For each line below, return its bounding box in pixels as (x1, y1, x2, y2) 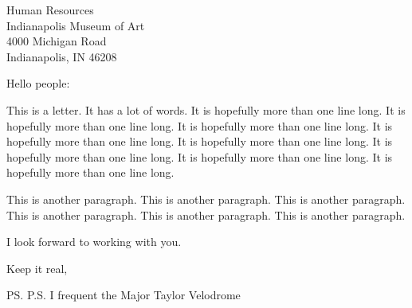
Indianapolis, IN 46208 (6, 48, 117, 64)
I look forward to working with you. (6, 233, 182, 250)
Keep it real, (6, 259, 68, 276)
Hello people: (6, 75, 70, 92)
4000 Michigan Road (6, 33, 107, 49)
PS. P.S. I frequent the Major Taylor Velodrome (6, 287, 241, 303)
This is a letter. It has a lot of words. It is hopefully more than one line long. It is (6, 101, 406, 118)
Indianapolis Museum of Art (6, 17, 145, 33)
